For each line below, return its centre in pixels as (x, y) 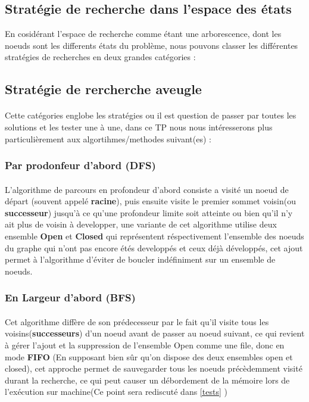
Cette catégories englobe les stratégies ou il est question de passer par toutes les (151, 115)
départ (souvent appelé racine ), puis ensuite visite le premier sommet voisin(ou (151, 201)
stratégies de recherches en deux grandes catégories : (100, 57)
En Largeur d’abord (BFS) (70, 297)
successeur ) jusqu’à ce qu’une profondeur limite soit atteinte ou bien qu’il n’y (149, 212)
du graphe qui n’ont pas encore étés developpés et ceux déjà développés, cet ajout (154, 247)
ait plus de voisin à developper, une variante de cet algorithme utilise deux (141, 224)
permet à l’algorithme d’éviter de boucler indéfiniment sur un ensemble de (140, 259)
